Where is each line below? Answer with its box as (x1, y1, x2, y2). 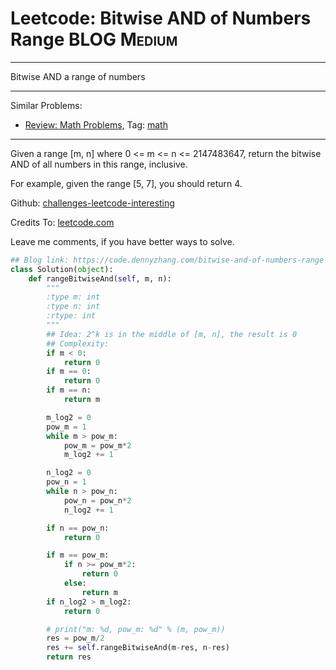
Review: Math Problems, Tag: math (24, 118, 168, 131)
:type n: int (46, 302, 101, 312)
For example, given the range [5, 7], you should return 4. (10, 177, 243, 189)
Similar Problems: (10, 99, 83, 111)
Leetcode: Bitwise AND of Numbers (10, 7, 312, 30)
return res (46, 652, 92, 662)
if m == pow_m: (46, 550, 110, 561)
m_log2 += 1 (63, 450, 114, 460)
